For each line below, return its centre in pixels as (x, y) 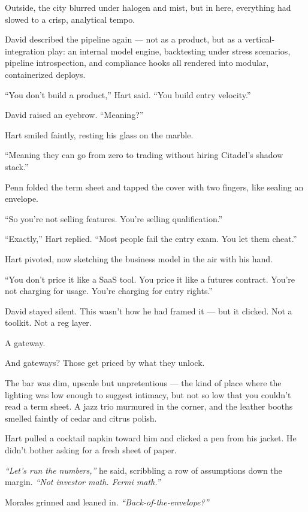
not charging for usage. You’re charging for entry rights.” (109, 291)
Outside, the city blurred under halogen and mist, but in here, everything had (148, 7)
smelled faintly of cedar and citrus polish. (81, 418)
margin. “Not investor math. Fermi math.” (83, 482)
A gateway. (25, 342)
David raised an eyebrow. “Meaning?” (74, 115)
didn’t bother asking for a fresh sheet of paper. (91, 450)
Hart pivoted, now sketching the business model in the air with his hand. (139, 258)
